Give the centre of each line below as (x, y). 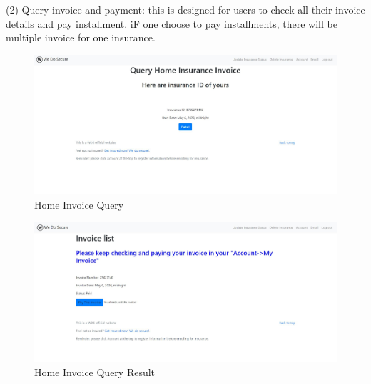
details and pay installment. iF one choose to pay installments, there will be (172, 23)
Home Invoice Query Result (95, 372)
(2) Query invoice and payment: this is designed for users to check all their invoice (185, 9)
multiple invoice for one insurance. (81, 37)
